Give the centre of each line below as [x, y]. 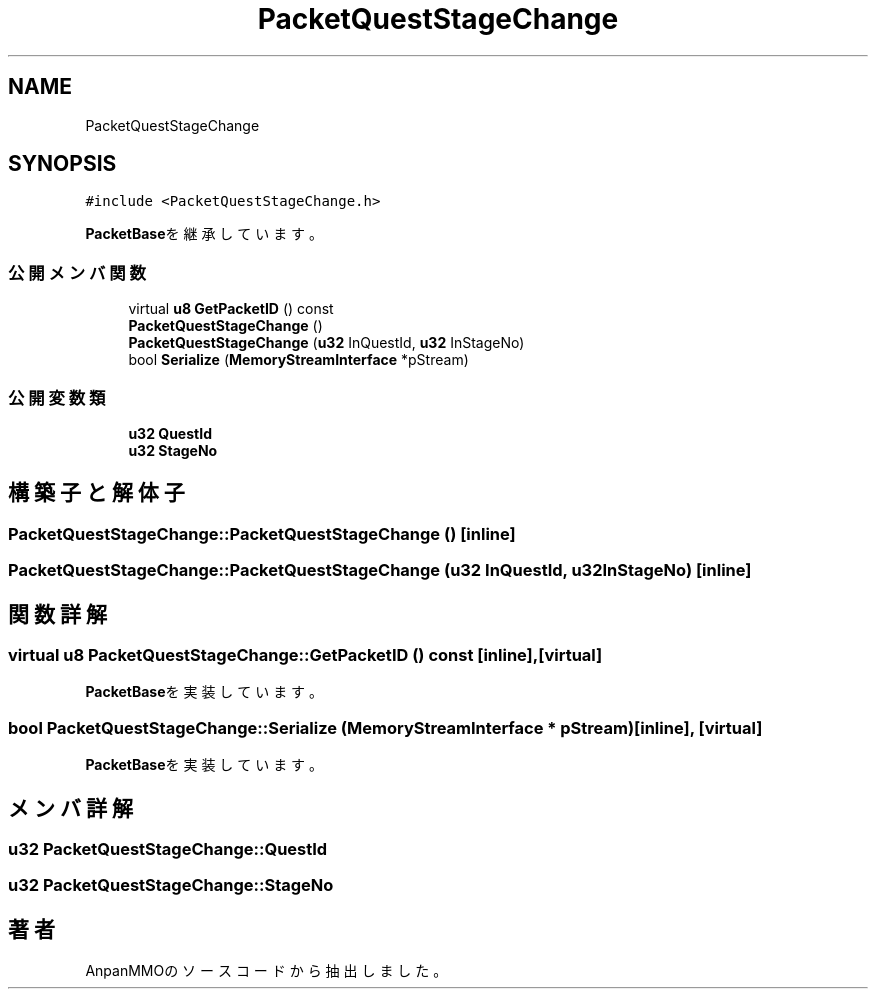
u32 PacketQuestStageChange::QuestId [168, 848]
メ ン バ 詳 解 [70, 808]
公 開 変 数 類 [57, 397]
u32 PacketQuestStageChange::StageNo [171, 885]
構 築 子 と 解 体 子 [96, 493]
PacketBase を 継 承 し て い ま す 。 [204, 234]
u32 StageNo [173, 450]
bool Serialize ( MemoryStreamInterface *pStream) [298, 360]
